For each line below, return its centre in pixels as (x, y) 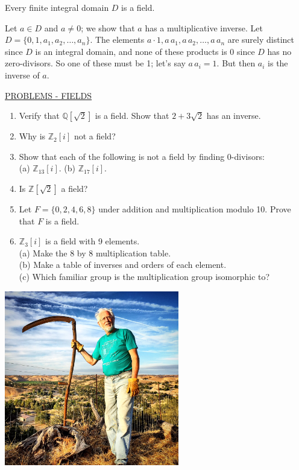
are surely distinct (261, 40)
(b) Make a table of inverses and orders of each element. (123, 265)
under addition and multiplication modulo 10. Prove (195, 208)
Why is (32, 136)
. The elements (117, 40)
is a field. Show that (132, 116)
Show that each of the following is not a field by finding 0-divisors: (142, 156)
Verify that (39, 116)
